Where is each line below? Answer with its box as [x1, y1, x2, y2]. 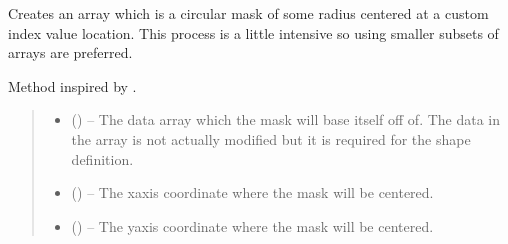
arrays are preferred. [8, 42, 133, 63]
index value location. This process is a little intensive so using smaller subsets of [8, 22, 499, 43]
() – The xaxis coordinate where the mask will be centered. [71, 182, 434, 203]
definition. [71, 148, 134, 169]
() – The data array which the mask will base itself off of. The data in [71, 109, 501, 130]
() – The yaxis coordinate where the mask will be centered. [71, 215, 434, 236]
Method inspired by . [8, 75, 137, 96]
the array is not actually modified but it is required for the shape [71, 128, 471, 149]
